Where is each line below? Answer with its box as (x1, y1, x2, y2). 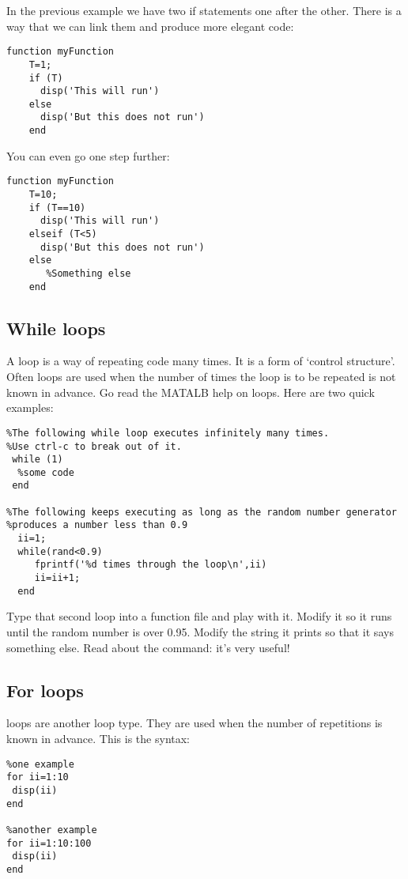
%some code (17, 466, 74, 478)
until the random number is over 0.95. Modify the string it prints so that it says (6, 623, 394, 639)
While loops (6, 315, 106, 340)
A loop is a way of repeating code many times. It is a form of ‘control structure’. (6, 353, 395, 369)
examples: (6, 399, 54, 416)
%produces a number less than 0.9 (6, 519, 188, 531)
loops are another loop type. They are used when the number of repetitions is (6, 715, 383, 731)
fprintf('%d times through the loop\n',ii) (34, 559, 267, 571)
